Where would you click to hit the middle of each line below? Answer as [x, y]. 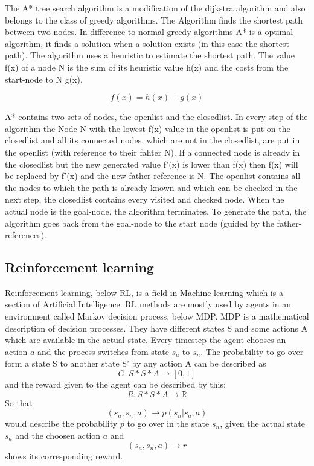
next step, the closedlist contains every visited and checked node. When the [145, 199]
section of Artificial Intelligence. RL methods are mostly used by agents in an [148, 304]
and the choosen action [58, 435]
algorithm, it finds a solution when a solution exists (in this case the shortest [147, 43]
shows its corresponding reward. [64, 456]
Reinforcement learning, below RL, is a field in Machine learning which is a [144, 292]
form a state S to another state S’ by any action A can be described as [136, 363]
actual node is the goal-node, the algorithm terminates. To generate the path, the [156, 211]
